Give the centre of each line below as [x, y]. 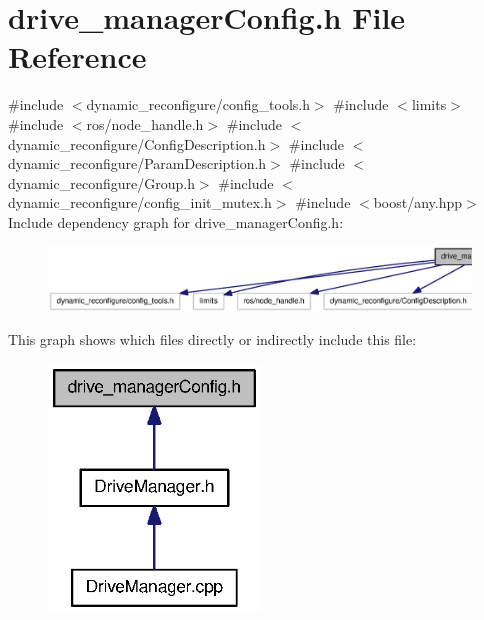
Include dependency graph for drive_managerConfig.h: [176, 221]
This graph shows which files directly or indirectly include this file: [212, 339]
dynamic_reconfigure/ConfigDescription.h [137, 143]
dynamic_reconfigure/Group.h [101, 182]
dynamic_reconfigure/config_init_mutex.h [140, 202]
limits [429, 104]
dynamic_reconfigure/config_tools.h [198, 104]
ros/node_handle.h [145, 123]
